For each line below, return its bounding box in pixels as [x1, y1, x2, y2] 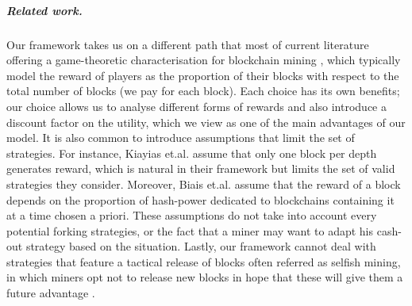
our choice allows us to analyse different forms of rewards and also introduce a [6, 98, 387, 114]
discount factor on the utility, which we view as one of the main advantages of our [6, 113, 406, 130]
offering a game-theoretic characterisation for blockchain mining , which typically [6, 52, 401, 68]
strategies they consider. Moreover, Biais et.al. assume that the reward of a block [6, 175, 401, 192]
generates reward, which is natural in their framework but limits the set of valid [6, 160, 395, 177]
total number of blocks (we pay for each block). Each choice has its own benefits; [6, 82, 400, 99]
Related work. [6, 2, 83, 18]
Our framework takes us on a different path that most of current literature [6, 36, 369, 52]
